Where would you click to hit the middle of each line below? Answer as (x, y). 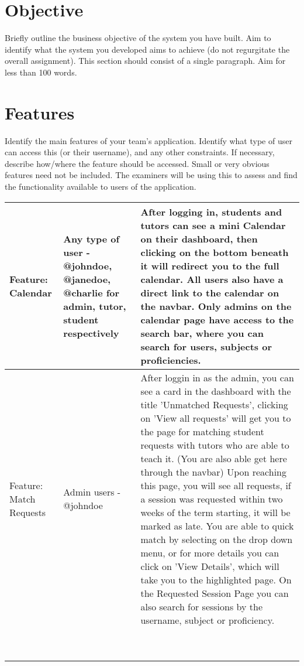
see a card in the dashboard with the (216, 391)
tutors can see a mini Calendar (213, 225)
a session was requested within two (212, 498)
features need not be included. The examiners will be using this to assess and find (151, 175)
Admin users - (92, 492)
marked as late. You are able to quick (217, 525)
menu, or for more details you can (210, 552)
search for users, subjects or (206, 346)
